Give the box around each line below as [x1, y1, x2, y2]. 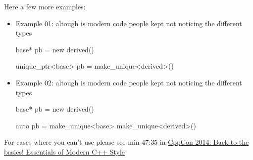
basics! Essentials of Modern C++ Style [4, 146, 125, 157]
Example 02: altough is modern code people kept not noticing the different [15, 77, 242, 87]
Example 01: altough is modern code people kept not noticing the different [15, 18, 242, 28]
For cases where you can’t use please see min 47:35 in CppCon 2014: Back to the [4, 137, 249, 147]
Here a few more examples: [4, 1, 86, 11]
